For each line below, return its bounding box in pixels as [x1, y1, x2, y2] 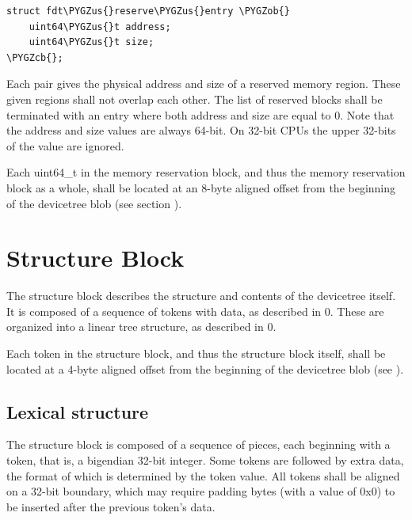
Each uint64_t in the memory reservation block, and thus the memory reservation [6, 164, 406, 180]
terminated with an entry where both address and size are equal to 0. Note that [6, 106, 395, 123]
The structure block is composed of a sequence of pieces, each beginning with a [6, 436, 391, 453]
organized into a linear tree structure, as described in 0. [6, 318, 277, 335]
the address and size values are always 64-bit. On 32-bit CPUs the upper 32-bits [6, 122, 396, 139]
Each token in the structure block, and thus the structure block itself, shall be [6, 345, 386, 362]
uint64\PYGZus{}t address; [29, 21, 171, 32]
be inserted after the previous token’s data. [6, 498, 216, 514]
